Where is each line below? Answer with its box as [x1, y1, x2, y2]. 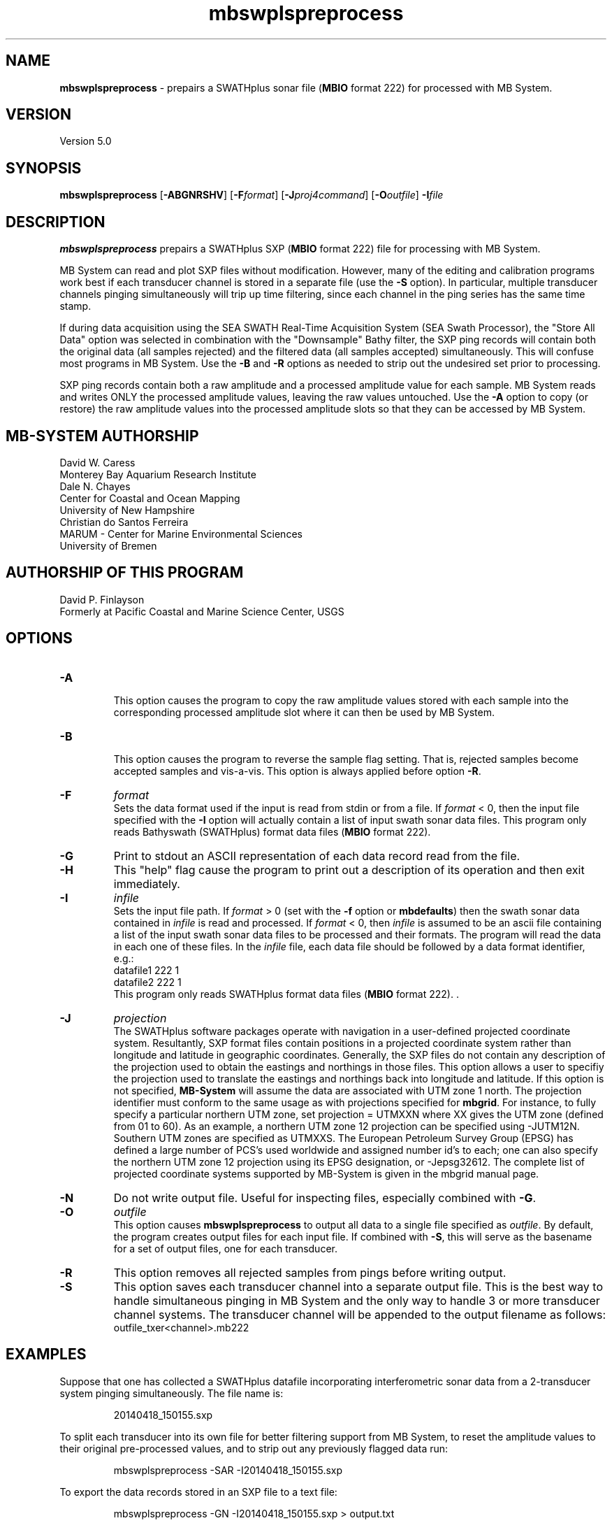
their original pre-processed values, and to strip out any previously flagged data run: [59, 1442, 449, 1454]
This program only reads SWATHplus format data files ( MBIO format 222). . [113, 987, 459, 1000]
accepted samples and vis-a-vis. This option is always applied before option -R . [113, 764, 481, 777]
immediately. [113, 876, 180, 891]
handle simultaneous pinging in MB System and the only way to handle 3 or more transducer [113, 1293, 600, 1308]
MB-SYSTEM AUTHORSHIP [6, 427, 199, 445]
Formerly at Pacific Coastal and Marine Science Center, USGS [59, 605, 344, 617]
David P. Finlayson [59, 593, 145, 606]
